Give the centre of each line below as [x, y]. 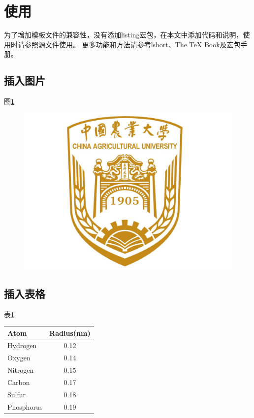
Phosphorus [25, 406]
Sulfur [17, 394]
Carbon [19, 382]
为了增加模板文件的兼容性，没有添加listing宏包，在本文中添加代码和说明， [124, 35]
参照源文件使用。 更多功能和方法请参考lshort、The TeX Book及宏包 [132, 44]
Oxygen [19, 358]
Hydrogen [22, 345]
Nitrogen [21, 370]
